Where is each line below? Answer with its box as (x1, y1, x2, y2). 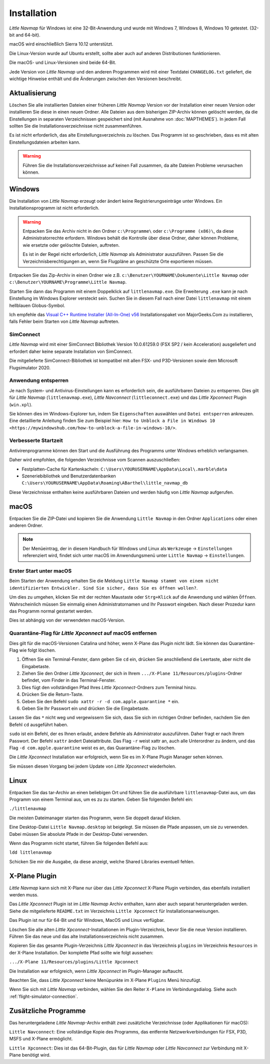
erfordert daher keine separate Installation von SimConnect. (9, 348, 132, 354)
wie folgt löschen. (19, 647, 56, 653)
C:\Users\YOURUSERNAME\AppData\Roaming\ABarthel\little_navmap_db (21, 480, 188, 486)
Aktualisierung (9, 89, 57, 97)
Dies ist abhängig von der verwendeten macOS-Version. (9, 617, 125, 623)
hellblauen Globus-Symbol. (9, 302, 65, 308)
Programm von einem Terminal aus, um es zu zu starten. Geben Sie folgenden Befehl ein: (9, 796, 193, 803)
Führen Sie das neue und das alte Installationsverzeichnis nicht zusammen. (9, 933, 164, 939)
